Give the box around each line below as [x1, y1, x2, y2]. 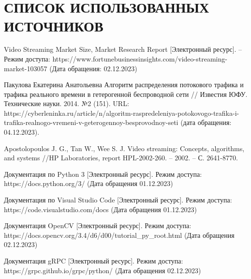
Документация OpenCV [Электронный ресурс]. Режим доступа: [4, 220, 192, 231]
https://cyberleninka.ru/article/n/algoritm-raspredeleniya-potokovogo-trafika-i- [4, 108, 239, 118]
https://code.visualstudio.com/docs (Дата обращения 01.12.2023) [4, 204, 197, 214]
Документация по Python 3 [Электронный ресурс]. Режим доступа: [4, 169, 202, 179]
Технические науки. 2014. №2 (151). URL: [4, 98, 129, 108]
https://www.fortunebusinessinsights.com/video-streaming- [52, 53, 227, 63]
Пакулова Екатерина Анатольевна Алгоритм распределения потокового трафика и [4, 79, 244, 90]
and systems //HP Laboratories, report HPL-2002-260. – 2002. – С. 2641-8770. [4, 153, 238, 163]
